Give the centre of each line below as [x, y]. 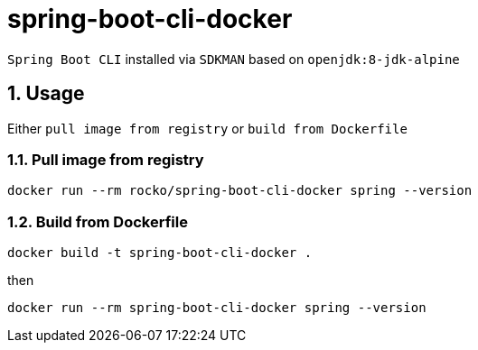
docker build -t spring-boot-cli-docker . [160, 253]
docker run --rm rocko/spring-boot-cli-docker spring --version [240, 191]
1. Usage [46, 94]
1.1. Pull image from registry [106, 159]
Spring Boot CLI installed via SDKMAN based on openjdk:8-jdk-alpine [234, 59]
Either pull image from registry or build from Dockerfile [207, 128]
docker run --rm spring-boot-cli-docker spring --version [217, 308]
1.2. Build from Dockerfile [98, 221]
